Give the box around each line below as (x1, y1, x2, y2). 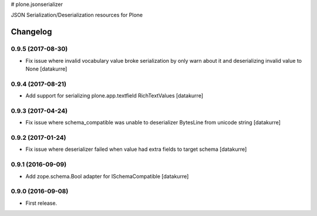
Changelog (11, 27, 52, 37)
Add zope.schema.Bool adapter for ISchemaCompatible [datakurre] (25, 173, 189, 180)
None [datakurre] (25, 65, 68, 72)
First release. (25, 200, 58, 207)
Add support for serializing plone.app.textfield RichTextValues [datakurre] (25, 92, 204, 99)
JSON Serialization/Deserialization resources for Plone (11, 12, 143, 19)
